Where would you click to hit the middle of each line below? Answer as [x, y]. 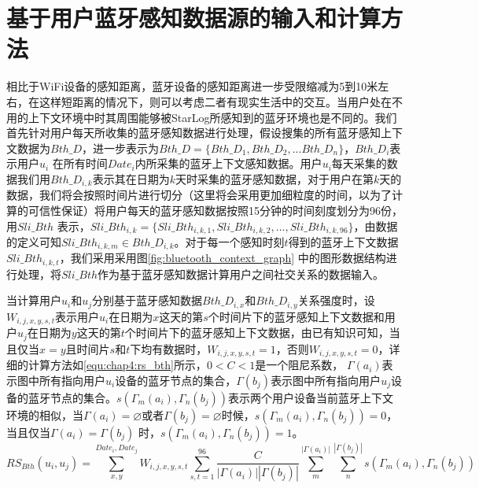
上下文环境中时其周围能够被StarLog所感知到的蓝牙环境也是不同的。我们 [212, 117]
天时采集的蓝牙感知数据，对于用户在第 [275, 178]
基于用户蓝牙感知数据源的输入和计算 [194, 18]
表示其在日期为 [131, 178]
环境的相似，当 [45, 414]
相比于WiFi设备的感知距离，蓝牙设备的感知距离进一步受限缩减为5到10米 [192, 86]
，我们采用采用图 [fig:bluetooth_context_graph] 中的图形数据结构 [223, 258]
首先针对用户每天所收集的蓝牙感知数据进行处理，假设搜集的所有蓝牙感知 [193, 133]
